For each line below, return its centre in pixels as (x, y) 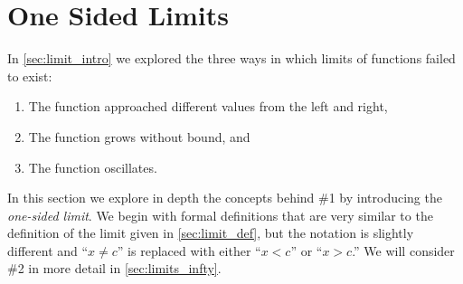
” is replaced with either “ (189, 250)
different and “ (48, 250)
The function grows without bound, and (139, 136)
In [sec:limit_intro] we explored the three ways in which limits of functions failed (231, 58)
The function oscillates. (93, 167)
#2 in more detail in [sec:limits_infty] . (114, 268)
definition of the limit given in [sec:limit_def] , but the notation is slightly (211, 233)
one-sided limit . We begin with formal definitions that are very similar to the (220, 215)
